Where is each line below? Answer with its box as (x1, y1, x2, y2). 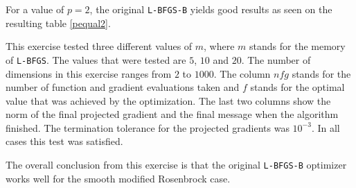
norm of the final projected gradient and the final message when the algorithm (6, 107, 339, 121)
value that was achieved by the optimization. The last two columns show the (6, 93, 331, 108)
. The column (213, 66, 271, 80)
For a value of (6, 2, 64, 16)
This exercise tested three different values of (6, 39, 193, 53)
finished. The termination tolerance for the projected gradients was (6, 120, 290, 135)
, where (204, 39, 235, 53)
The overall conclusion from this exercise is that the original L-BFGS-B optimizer (6, 157, 347, 172)
